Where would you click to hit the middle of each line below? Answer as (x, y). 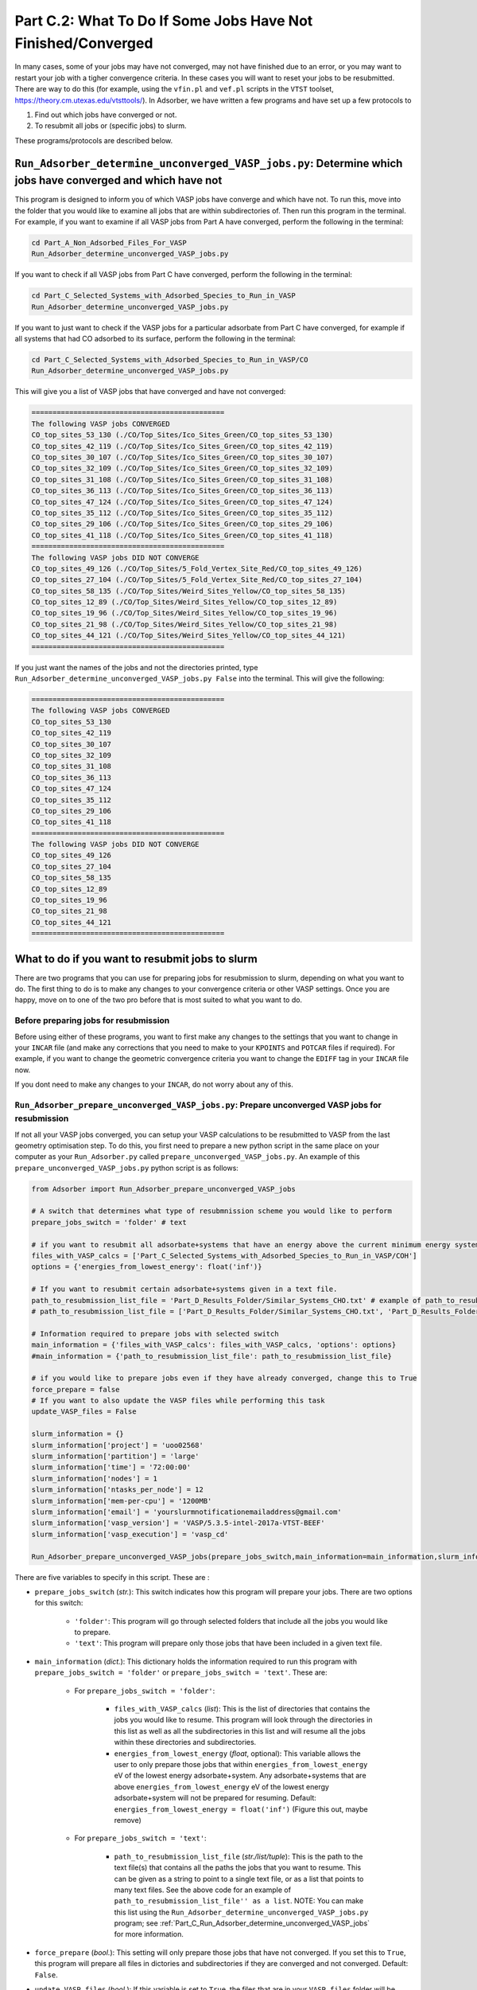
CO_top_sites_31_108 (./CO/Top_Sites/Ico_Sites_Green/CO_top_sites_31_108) (182, 479)
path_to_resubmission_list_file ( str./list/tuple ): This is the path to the (238, 1856)
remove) (128, 1820)
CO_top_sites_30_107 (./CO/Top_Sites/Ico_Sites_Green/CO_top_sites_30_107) (182, 457)
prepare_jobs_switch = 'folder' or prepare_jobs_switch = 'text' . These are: (181, 1672)
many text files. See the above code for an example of (203, 1890)
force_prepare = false (76, 1389)
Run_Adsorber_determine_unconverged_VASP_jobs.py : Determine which (209, 163)
